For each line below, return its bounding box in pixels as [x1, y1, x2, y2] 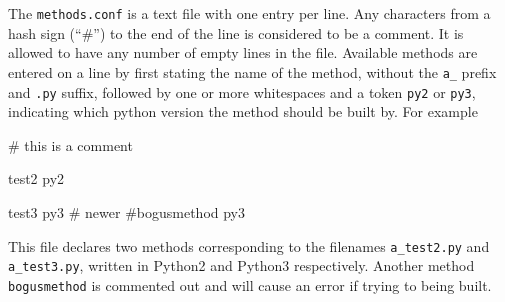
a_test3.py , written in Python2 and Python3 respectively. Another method [8, 255, 475, 276]
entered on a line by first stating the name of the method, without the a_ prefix [8, 61, 497, 82]
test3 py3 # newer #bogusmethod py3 [8, 201, 246, 222]
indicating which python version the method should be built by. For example [8, 101, 478, 122]
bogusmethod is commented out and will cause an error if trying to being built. [8, 274, 492, 295]
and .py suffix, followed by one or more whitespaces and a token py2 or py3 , [8, 81, 476, 102]
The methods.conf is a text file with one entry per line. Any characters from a [8, 3, 491, 23]
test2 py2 [8, 168, 65, 189]
